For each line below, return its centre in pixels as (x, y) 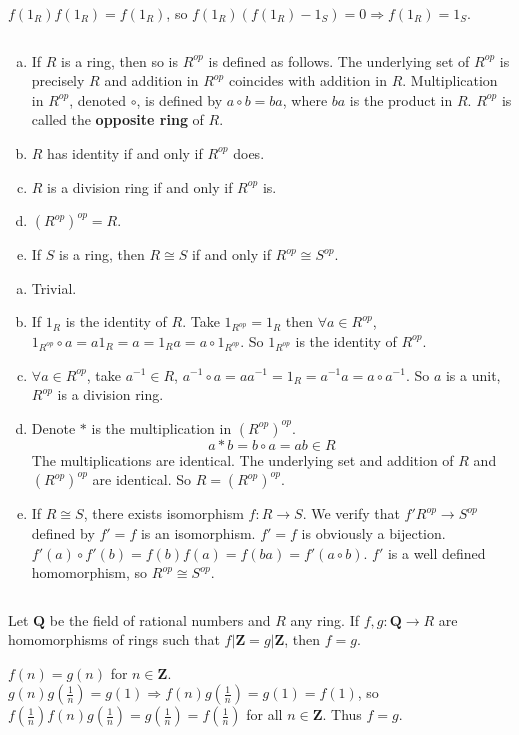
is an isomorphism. (198, 532)
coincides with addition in (307, 80)
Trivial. (54, 287)
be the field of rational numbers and (160, 619)
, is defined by (179, 99)
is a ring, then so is (120, 60)
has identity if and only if (125, 152)
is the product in (401, 99)
